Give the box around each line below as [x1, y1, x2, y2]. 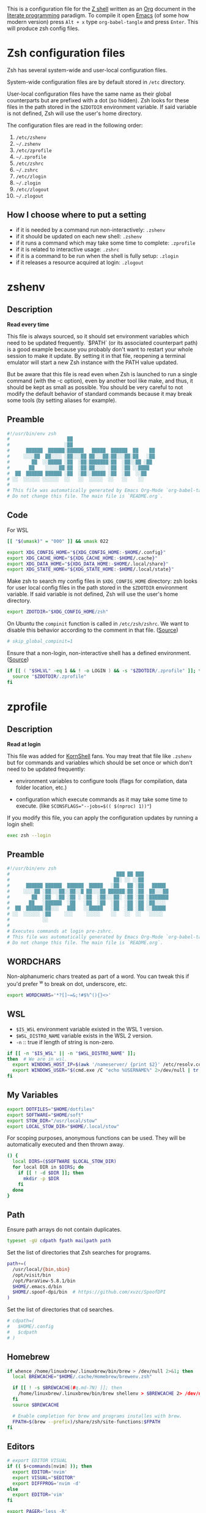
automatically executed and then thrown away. [7, 1141, 125, 1148]
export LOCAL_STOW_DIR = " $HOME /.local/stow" [7, 1123, 120, 1129]
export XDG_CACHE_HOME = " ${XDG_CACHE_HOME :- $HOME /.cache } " [7, 555, 158, 561]
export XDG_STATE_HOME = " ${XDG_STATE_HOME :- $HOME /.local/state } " [7, 566, 174, 572]
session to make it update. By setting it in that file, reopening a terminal [7, 352, 186, 359]
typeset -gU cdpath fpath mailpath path [7, 1238, 112, 1244]
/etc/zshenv [15, 134, 46, 140]
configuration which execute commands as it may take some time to [15, 795, 188, 803]
